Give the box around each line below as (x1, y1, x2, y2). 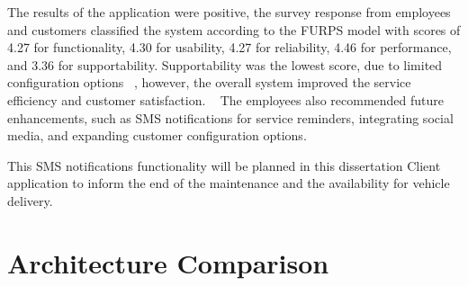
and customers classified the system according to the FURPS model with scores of (7, 20, 461, 39)
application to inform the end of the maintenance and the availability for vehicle (7, 174, 450, 192)
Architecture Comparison (7, 244, 329, 281)
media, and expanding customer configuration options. (7, 126, 307, 145)
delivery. (7, 191, 53, 210)
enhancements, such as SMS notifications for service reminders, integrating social (7, 108, 454, 127)
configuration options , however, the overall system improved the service (7, 73, 411, 92)
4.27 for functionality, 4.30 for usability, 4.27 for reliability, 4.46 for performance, (7, 38, 452, 57)
